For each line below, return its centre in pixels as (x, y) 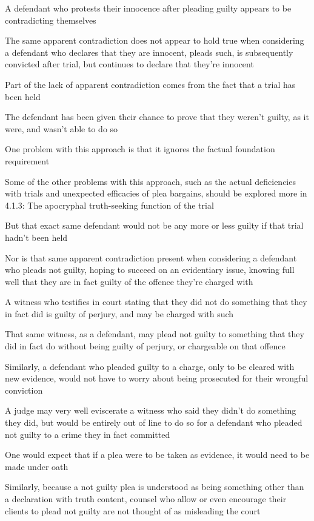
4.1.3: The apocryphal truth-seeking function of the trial (109, 205)
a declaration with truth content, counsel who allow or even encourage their (146, 499)
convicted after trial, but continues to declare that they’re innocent (129, 64)
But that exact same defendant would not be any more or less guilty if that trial (154, 225)
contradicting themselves (51, 20)
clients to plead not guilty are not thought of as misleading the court (133, 510)
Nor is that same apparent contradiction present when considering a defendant (151, 257)
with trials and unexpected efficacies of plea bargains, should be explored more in (156, 193)
